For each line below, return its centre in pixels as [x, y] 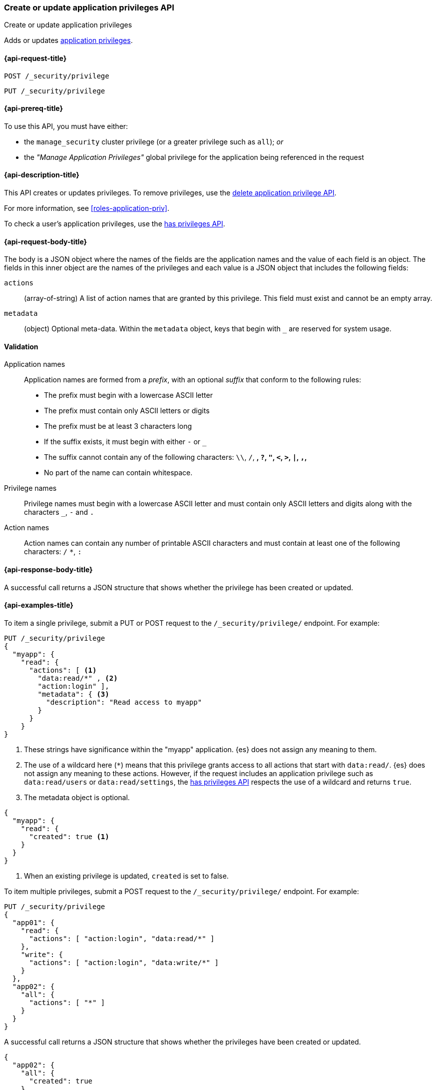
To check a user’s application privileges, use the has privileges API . [115, 224]
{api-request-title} [35, 58]
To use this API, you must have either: [66, 126]
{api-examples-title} [39, 605]
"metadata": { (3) [73, 694]
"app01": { [33, 922]
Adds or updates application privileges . [68, 40]
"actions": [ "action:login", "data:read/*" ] [122, 938]
